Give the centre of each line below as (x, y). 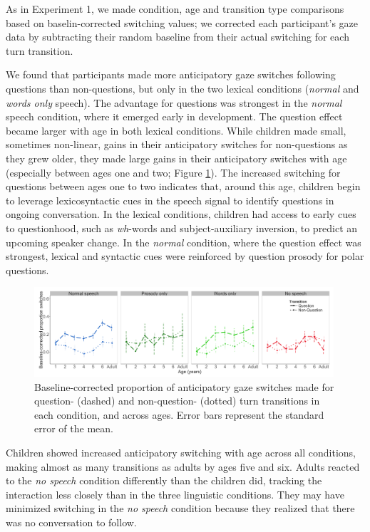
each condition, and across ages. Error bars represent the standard (179, 414)
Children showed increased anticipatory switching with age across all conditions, (181, 453)
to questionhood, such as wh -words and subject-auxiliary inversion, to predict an (182, 228)
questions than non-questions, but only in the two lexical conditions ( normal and (183, 88)
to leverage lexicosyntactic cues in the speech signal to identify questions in (170, 200)
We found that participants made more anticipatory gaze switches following (171, 74)
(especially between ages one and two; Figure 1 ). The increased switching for (173, 172)
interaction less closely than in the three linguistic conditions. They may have (175, 494)
